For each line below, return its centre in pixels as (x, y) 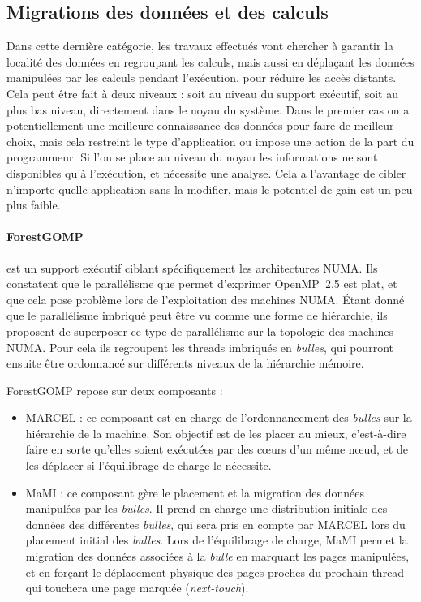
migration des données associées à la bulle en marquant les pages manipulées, (217, 556)
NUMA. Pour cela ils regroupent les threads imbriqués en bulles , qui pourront (200, 347)
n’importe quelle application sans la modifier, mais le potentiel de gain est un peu (210, 189)
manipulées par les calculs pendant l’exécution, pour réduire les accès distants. (202, 77)
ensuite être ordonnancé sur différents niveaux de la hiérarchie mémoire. (185, 363)
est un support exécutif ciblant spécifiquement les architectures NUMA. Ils (192, 267)
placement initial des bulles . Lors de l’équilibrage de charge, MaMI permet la (217, 540)
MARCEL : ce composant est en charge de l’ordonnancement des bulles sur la (219, 417)
